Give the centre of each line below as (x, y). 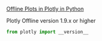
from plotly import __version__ (47, 32)
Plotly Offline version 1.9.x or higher (51, 20)
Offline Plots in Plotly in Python (45, 9)
